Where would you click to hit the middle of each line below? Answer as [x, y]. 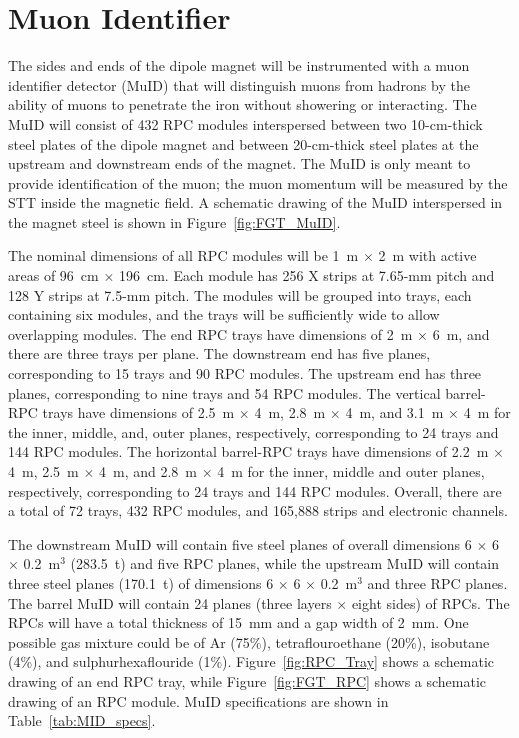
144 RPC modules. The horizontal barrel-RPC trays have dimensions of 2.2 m [248, 451]
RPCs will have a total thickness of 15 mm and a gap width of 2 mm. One [238, 622]
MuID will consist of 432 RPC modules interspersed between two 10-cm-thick [245, 123]
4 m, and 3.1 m [394, 412]
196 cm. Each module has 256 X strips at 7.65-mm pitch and [306, 275]
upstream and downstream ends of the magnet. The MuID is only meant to [239, 163]
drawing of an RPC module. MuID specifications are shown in [198, 700]
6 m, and [461, 333]
